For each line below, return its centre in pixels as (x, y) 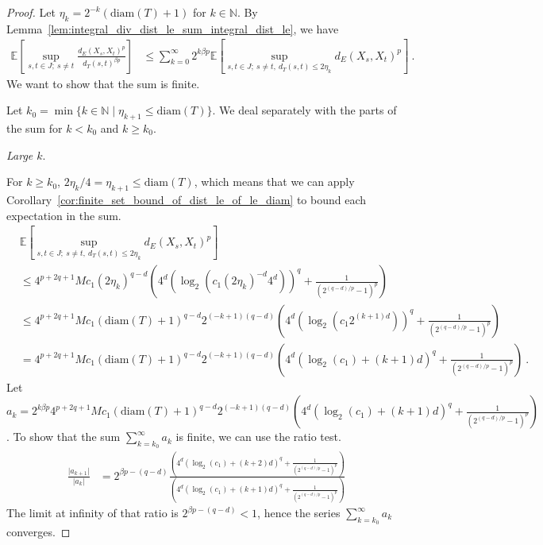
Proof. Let (31, 12)
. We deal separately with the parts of (304, 110)
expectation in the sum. (64, 215)
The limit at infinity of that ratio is (92, 512)
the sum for (35, 128)
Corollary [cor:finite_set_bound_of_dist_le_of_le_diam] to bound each (187, 200)
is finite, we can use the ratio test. (258, 437)
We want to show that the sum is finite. (103, 83)
